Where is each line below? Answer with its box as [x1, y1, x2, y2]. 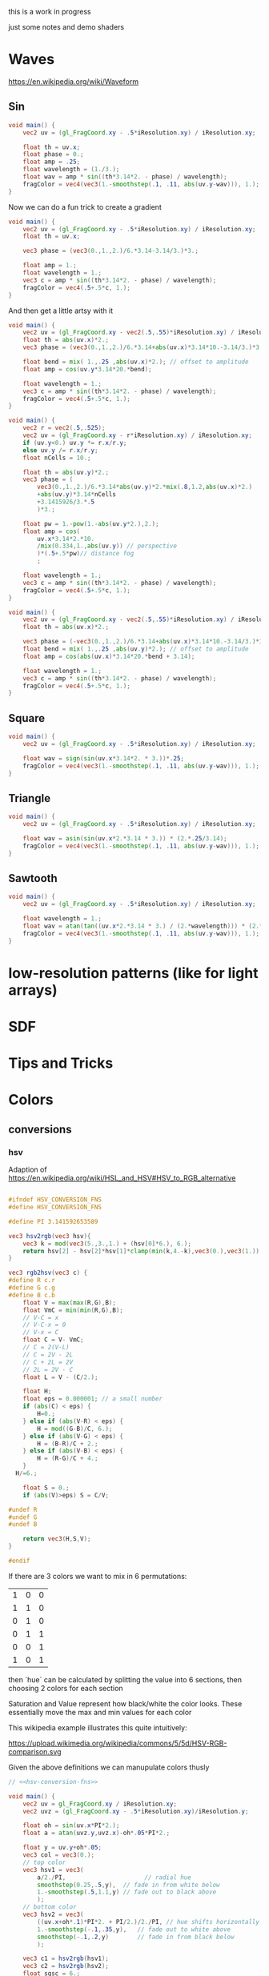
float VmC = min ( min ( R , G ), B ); [22, 1306, 124, 1314]
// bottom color [22, 1903, 78, 1911]
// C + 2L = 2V [22, 1358, 74, 1366]
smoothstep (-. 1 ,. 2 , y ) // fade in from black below [37, 1933, 235, 1941]
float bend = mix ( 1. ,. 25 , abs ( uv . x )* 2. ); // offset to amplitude [22, 358, 249, 366]
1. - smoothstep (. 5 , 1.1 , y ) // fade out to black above [37, 1888, 217, 1896]
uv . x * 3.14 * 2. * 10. [37, 535, 94, 543]
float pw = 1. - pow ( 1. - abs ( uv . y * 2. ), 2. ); [22, 519, 159, 527]
